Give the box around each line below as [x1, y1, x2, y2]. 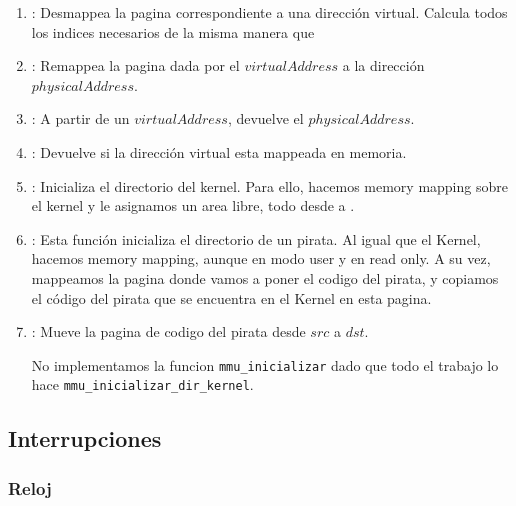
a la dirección [342, 55, 425, 76]
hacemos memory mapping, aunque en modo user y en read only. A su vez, [31, 248, 491, 269]
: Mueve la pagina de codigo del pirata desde [31, 321, 306, 342]
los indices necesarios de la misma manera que [31, 21, 315, 42]
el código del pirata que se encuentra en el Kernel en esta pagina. [31, 287, 432, 308]
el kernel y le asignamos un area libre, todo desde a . [31, 195, 355, 216]
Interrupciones [8, 423, 162, 454]
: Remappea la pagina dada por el [31, 55, 240, 76]
